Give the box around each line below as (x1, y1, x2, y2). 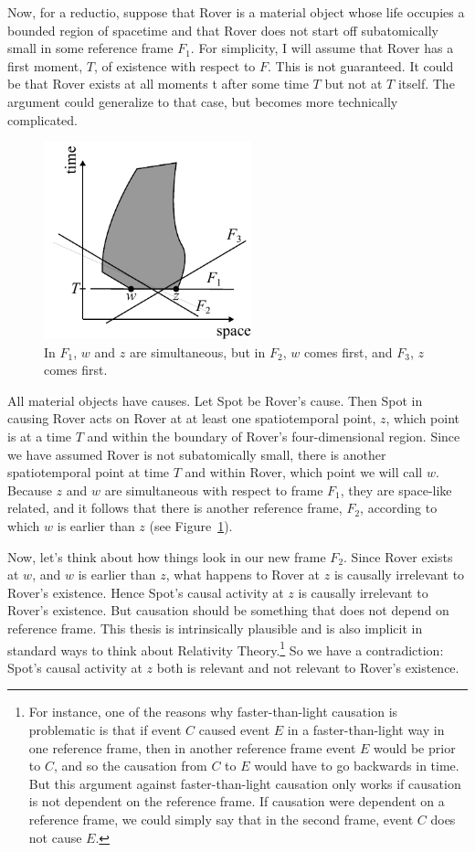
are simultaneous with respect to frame (104, 480, 323, 499)
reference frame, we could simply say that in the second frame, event (28, 809, 414, 828)
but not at (324, 74, 383, 93)
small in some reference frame (7, 38, 174, 58)
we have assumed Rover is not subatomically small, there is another (7, 444, 386, 463)
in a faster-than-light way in (287, 719, 445, 739)
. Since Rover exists (343, 547, 453, 566)
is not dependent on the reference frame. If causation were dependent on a (28, 792, 445, 811)
